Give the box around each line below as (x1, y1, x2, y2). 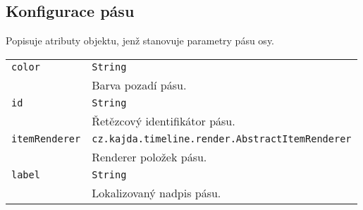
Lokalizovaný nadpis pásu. (92, 184, 221, 201)
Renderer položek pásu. (92, 148, 207, 165)
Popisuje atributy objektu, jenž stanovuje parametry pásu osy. (6, 33, 275, 48)
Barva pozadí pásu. (92, 76, 187, 93)
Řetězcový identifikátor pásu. (92, 112, 235, 129)
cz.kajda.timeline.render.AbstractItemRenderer (92, 132, 352, 144)
